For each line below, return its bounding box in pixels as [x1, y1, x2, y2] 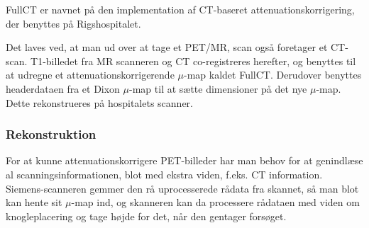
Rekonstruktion [6, 125, 97, 143]
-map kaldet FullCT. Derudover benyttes [183, 67, 362, 82]
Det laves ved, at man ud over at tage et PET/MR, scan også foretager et [6, 40, 328, 55]
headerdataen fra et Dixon [6, 81, 120, 96]
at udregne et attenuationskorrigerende [6, 67, 175, 82]
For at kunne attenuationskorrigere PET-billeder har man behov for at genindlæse [6, 153, 363, 168]
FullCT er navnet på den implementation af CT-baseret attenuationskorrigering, [6, 2, 355, 16]
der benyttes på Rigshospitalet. [6, 16, 141, 30]
